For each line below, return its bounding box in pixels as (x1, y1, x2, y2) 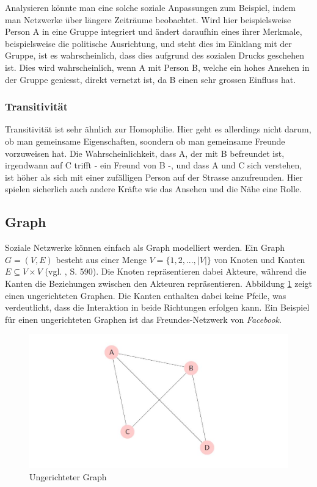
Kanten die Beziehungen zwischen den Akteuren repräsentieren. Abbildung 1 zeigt (5, 276, 312, 289)
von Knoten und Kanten (214, 253, 305, 265)
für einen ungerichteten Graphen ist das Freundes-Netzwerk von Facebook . (5, 312, 282, 325)
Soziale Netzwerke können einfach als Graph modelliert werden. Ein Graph (5, 241, 285, 254)
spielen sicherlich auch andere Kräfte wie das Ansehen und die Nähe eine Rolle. (5, 182, 302, 195)
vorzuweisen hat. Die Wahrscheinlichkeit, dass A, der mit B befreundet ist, (5, 146, 285, 159)
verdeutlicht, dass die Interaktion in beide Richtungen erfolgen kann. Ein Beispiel (5, 301, 310, 314)
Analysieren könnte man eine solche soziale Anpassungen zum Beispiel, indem (5, 1, 296, 13)
